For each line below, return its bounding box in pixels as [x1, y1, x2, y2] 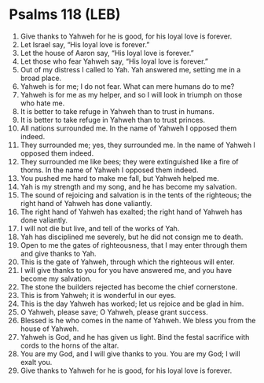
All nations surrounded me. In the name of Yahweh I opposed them [20, 123, 237, 133]
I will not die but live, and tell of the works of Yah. [20, 223, 180, 233]
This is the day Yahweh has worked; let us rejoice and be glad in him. [20, 299, 244, 308]
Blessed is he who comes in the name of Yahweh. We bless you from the [20, 315, 256, 325]
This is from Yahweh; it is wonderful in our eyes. [20, 290, 176, 300]
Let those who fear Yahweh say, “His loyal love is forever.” [20, 57, 209, 66]
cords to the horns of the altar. [20, 341, 119, 350]
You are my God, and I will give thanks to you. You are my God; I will [20, 348, 240, 359]
